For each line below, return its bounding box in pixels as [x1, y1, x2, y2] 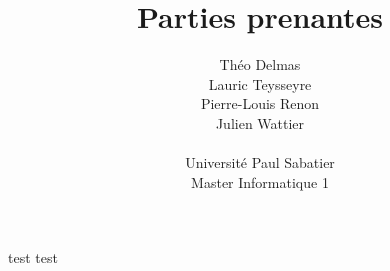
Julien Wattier [215, 112, 305, 133]
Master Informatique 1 [191, 171, 329, 192]
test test [8, 247, 58, 268]
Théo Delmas [219, 54, 301, 75]
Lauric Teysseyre [208, 73, 312, 94]
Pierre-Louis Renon [200, 93, 320, 114]
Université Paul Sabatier [185, 152, 335, 173]
